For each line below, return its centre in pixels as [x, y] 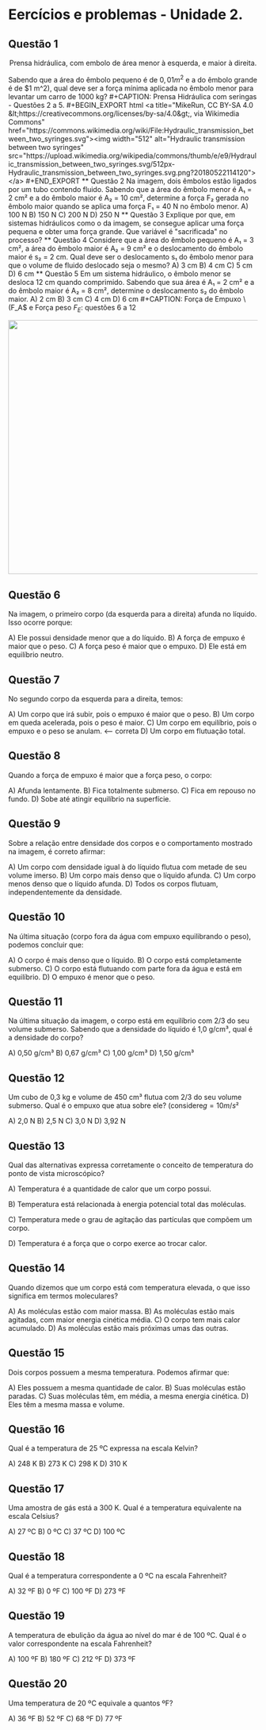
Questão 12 [36, 1078]
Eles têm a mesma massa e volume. [66, 1404]
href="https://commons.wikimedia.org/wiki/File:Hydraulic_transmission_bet [131, 130]
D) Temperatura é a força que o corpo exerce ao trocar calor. [108, 1243]
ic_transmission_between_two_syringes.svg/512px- [92, 163]
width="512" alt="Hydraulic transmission [179, 138]
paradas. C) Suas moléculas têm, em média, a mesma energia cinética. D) [129, 1396]
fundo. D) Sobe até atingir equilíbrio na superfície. [90, 798]
